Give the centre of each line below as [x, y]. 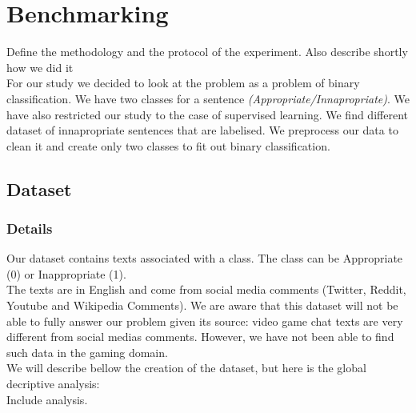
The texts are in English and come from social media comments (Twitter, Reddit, [206, 289]
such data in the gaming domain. [87, 352]
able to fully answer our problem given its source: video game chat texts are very [205, 321]
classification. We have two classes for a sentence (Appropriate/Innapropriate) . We [208, 98]
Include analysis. [47, 399]
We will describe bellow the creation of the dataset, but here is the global [186, 368]
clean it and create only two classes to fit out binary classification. [168, 145]
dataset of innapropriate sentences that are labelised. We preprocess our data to [202, 130]
